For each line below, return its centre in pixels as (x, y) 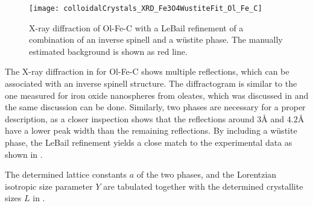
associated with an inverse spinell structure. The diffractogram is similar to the (151, 83)
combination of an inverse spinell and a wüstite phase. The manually (156, 39)
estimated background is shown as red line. (108, 51)
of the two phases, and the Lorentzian (207, 174)
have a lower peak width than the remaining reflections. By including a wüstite (151, 130)
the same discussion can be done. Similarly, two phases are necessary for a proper (155, 107)
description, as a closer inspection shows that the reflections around (130, 118)
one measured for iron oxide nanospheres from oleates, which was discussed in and (157, 95)
